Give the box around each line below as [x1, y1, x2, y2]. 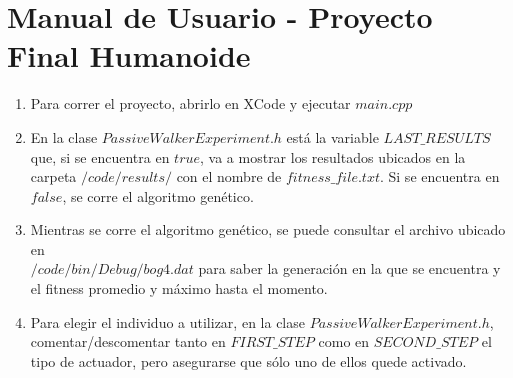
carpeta [30, 166, 77, 187]
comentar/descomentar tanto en [30, 331, 226, 352]
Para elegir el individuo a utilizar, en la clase [30, 311, 305, 332]
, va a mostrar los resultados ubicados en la [200, 146, 466, 167]
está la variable [286, 126, 379, 147]
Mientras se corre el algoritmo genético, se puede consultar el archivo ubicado [30, 219, 506, 240]
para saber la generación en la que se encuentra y [198, 258, 501, 279]
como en [318, 331, 370, 352]
